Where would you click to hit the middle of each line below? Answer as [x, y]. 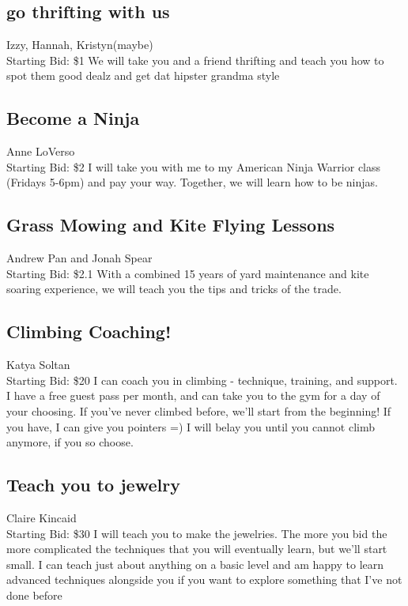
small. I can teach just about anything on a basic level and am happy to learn [195, 564]
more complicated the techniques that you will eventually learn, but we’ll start [197, 549]
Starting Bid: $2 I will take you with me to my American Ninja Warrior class [194, 166]
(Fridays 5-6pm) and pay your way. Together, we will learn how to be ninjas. [192, 182]
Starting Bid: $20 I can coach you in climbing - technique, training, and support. [202, 380]
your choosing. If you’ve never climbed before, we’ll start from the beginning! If [199, 410]
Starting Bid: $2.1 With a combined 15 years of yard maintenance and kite [188, 273]
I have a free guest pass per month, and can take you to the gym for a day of [193, 395]
